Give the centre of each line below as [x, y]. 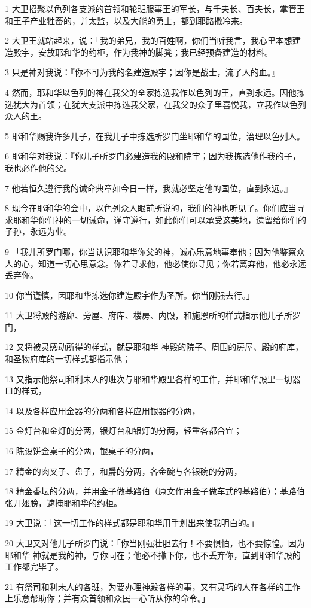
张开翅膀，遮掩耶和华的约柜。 [63, 502]
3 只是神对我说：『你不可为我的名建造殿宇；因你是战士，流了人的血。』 [142, 72]
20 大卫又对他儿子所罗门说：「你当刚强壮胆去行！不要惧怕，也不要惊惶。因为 [155, 543]
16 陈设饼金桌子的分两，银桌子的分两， [82, 451]
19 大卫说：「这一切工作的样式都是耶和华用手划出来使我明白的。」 [132, 523]
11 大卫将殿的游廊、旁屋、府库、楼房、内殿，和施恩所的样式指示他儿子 [144, 315]
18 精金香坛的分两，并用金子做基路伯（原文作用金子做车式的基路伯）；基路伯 [155, 491]
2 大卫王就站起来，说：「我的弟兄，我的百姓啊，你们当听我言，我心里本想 [149, 40]
